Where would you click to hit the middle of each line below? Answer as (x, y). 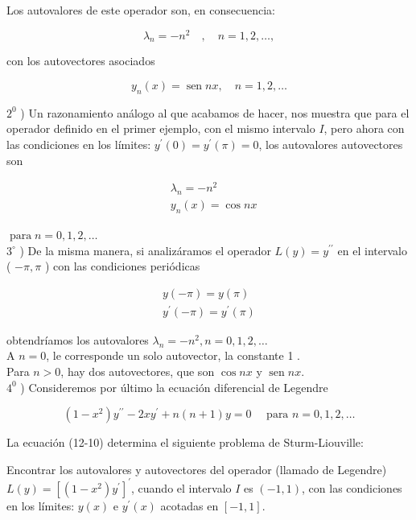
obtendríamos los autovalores (78, 339)
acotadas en (189, 505)
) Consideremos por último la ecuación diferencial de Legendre (174, 387)
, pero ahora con (364, 128)
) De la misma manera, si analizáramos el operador (145, 250)
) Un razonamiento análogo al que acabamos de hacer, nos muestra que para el (215, 112)
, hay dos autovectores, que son (138, 371)
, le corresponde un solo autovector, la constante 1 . (173, 355)
